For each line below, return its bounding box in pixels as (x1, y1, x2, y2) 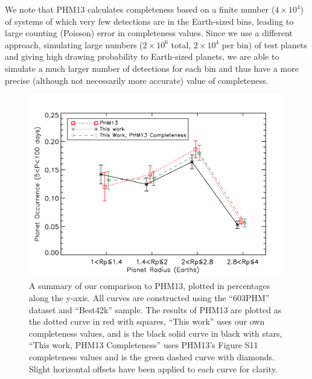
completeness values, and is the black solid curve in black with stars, (29, 326, 282, 339)
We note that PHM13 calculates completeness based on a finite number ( (5, 3, 275, 15)
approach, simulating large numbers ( (5, 38, 143, 51)
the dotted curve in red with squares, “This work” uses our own (29, 315, 265, 328)
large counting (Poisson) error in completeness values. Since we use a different (5, 27, 293, 39)
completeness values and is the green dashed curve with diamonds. (29, 350, 275, 363)
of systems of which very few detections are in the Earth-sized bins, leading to (5, 14, 294, 27)
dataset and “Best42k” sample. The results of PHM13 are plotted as (29, 303, 282, 316)
